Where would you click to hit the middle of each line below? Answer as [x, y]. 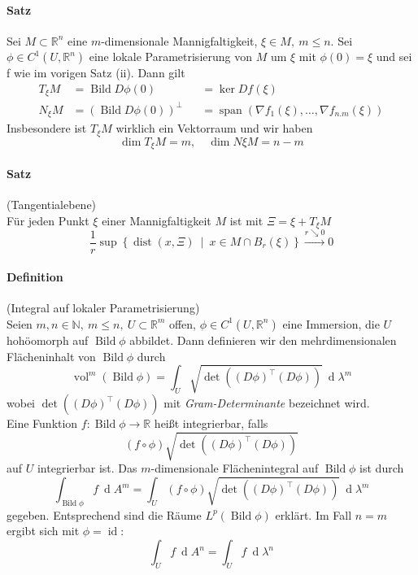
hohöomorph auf [48, 340]
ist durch [382, 468]
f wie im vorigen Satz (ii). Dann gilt [96, 73]
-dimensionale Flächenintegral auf [235, 468]
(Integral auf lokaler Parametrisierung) [103, 308]
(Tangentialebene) [52, 205]
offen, [182, 323]
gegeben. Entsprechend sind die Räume [104, 514]
